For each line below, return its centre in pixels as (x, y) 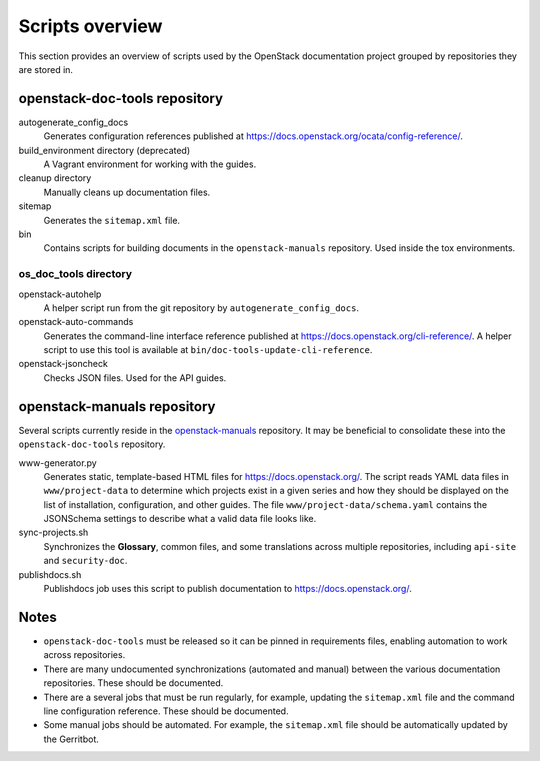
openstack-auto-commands (76, 322)
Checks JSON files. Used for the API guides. (135, 377)
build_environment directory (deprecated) (104, 150)
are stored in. (46, 69)
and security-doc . (85, 561)
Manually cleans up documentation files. (127, 192)
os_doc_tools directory (75, 274)
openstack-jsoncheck (63, 364)
